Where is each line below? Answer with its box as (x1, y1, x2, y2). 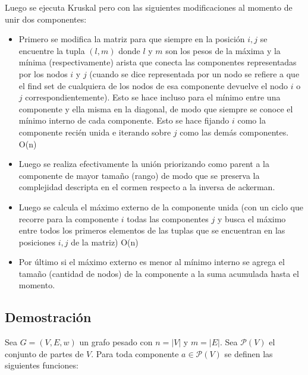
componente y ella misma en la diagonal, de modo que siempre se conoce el (18, 102, 293, 115)
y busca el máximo (217, 212, 286, 225)
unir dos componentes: (5, 12, 87, 25)
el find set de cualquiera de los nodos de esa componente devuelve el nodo (18, 79, 288, 92)
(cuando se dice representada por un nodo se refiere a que (89, 67, 300, 80)
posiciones (18, 235, 56, 248)
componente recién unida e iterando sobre (18, 125, 171, 138)
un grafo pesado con (79, 336, 153, 348)
